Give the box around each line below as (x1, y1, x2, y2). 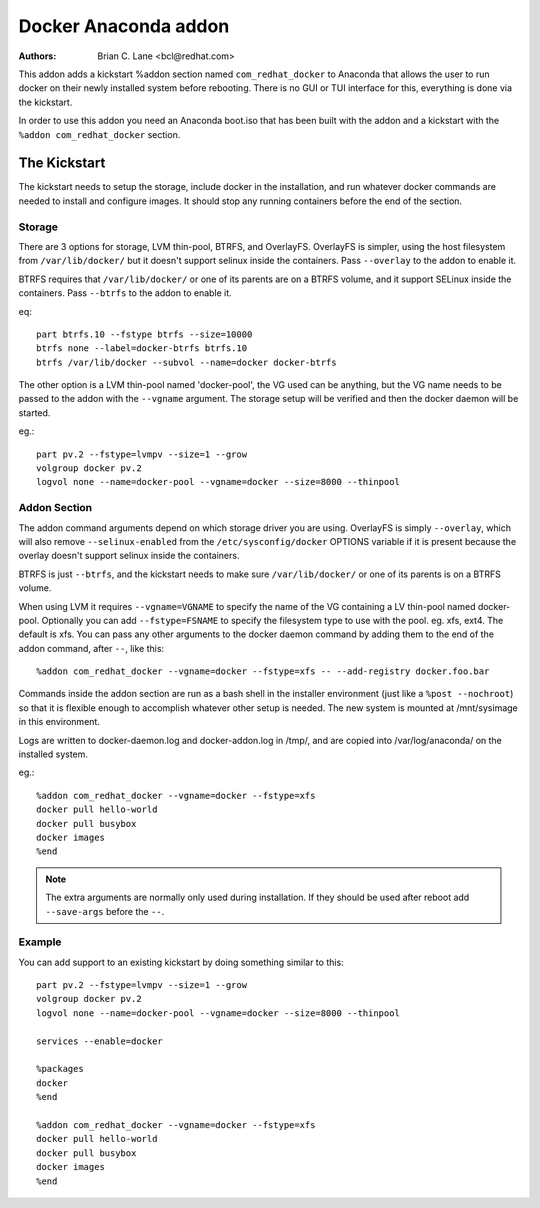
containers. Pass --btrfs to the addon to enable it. (18, 287, 232, 299)
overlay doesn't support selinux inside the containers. (18, 550, 240, 562)
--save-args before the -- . (45, 905, 165, 917)
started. (18, 406, 51, 419)
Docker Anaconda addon (18, 15, 230, 37)
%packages (36, 1063, 84, 1075)
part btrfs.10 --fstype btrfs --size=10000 (36, 328, 253, 340)
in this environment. (18, 716, 100, 728)
